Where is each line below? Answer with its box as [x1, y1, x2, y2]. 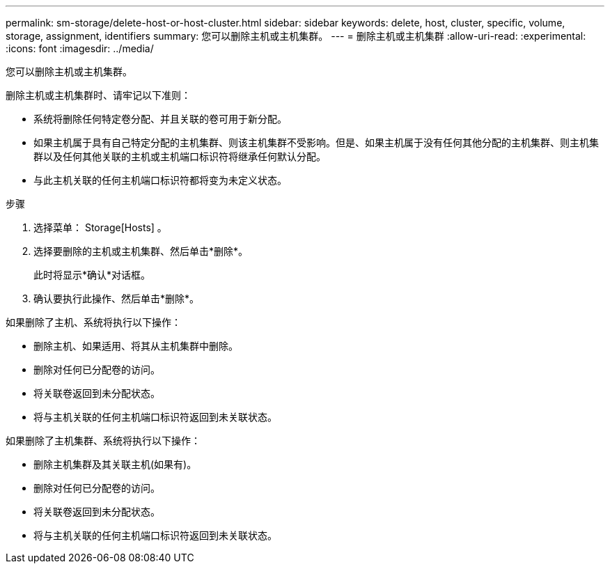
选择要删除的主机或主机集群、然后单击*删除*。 [33, 245, 249, 257]
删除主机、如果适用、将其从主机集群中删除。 [33, 340, 238, 352]
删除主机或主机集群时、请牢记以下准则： [6, 89, 191, 101]
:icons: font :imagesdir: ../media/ [6, 42, 154, 54]
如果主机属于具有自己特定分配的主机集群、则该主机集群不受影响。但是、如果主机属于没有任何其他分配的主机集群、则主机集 [33, 137, 599, 148]
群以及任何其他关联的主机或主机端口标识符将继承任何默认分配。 [33, 150, 326, 162]
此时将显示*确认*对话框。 [33, 269, 151, 281]
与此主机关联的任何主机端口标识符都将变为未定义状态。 [33, 174, 287, 186]
